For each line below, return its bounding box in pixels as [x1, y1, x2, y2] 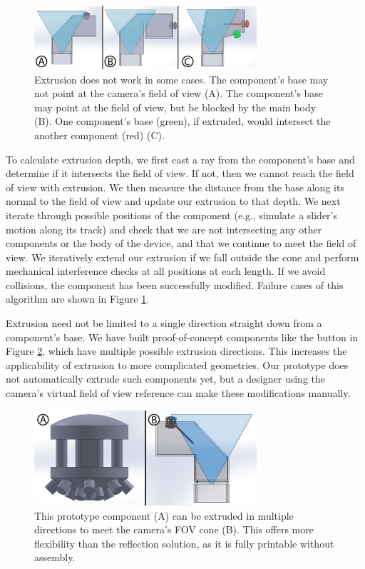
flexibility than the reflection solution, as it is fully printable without [34, 535, 334, 550]
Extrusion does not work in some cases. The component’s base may [34, 71, 329, 86]
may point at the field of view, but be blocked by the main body [34, 99, 317, 114]
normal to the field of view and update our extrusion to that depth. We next [6, 193, 341, 208]
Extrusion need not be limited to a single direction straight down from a [6, 316, 322, 331]
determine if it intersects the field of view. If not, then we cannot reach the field [6, 166, 354, 181]
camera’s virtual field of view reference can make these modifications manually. [6, 386, 351, 401]
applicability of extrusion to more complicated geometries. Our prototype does [6, 357, 349, 372]
